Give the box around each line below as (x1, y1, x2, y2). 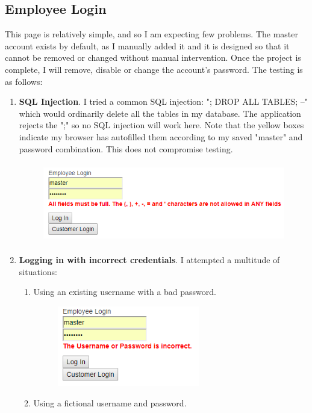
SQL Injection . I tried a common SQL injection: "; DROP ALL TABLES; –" (19, 95, 308, 108)
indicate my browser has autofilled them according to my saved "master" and (19, 130, 303, 143)
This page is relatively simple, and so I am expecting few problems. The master (5, 28, 299, 40)
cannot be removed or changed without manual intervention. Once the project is (5, 51, 301, 64)
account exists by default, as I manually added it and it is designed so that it (5, 39, 290, 52)
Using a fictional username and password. (33, 396, 187, 409)
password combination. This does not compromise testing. (19, 142, 233, 155)
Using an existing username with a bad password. (33, 285, 217, 298)
